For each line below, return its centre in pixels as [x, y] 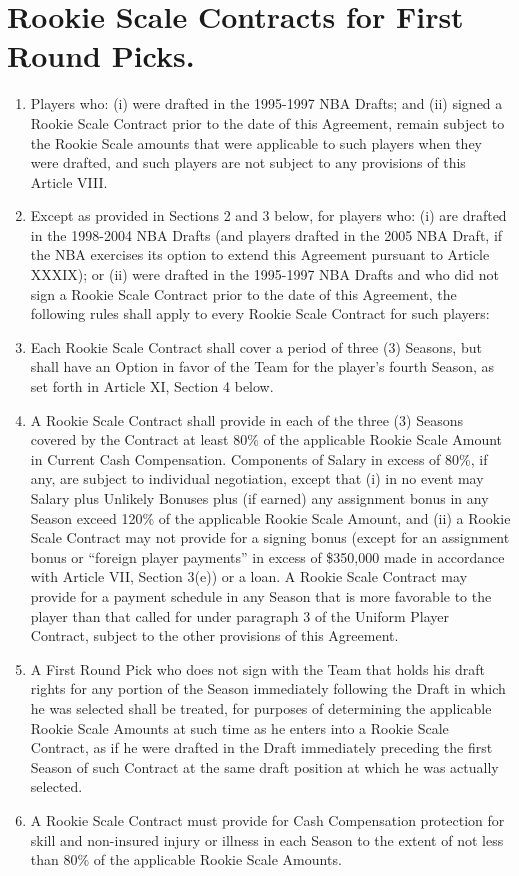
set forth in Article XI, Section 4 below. [152, 386]
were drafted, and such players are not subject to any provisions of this [248, 162]
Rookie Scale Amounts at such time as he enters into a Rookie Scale [239, 727]
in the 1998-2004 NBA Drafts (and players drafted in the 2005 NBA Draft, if [266, 234]
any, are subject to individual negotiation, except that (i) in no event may [257, 478]
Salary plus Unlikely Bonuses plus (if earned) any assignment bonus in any [259, 498]
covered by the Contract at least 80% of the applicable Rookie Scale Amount [266, 439]
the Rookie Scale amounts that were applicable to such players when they [256, 142]
